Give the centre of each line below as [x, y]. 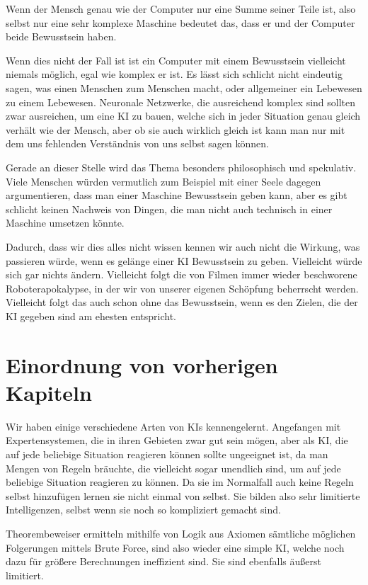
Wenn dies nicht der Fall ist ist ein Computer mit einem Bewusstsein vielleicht [176, 60]
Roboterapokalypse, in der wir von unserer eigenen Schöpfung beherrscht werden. [182, 288]
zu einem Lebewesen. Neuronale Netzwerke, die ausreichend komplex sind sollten [181, 102]
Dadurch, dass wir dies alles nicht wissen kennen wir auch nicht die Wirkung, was [183, 246]
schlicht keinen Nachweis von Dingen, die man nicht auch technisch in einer [169, 209]
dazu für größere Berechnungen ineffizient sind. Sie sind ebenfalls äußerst [163, 561]
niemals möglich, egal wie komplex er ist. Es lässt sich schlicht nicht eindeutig [174, 74]
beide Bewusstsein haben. [61, 36]
